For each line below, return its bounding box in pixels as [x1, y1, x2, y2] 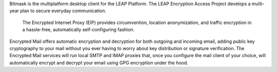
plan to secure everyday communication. [19, 8, 107, 14]
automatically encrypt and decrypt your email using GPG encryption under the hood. [9, 59, 188, 66]
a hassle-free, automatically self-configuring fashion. [22, 27, 135, 33]
